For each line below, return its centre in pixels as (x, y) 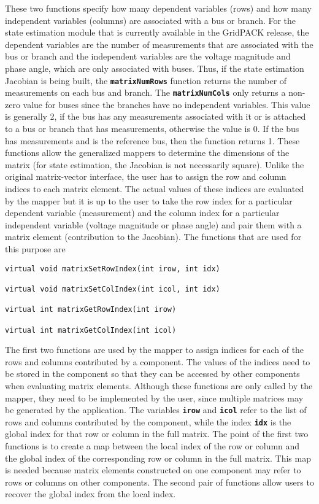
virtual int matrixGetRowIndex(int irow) (91, 310)
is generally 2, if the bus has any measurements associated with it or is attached (156, 116)
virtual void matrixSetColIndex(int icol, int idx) (113, 289)
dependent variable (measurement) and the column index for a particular (142, 213)
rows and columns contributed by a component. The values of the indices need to (158, 361)
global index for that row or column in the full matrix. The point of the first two (157, 434)
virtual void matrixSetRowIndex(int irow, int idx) (113, 269)
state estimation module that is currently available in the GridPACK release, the (157, 32)
